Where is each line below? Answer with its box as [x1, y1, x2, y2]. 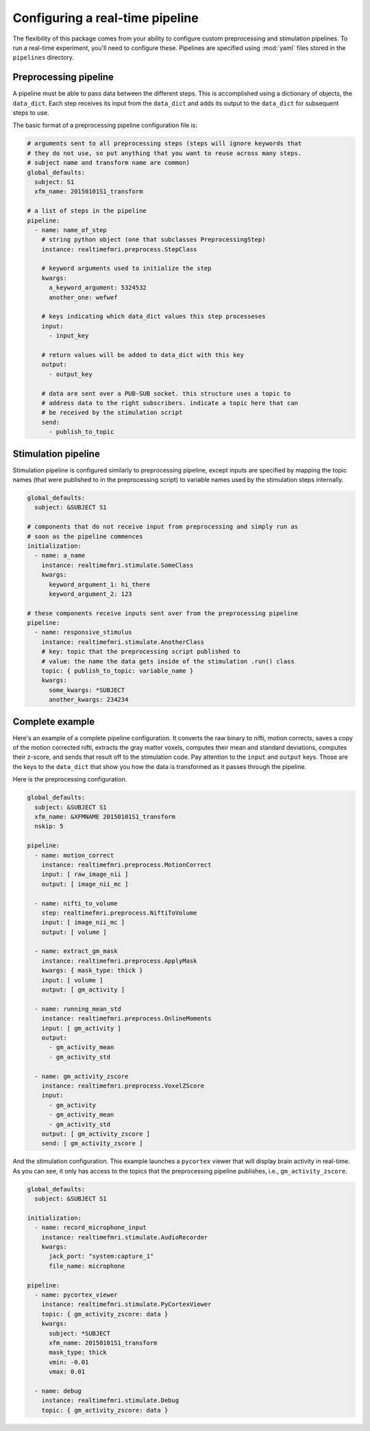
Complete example [12, 715, 95, 727]
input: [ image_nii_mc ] [41, 919, 125, 926]
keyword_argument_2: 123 [49, 590, 133, 597]
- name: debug [34, 1387, 82, 1395]
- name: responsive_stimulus [34, 628, 133, 637]
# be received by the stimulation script [41, 409, 183, 417]
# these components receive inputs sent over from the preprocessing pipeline [27, 609, 298, 617]
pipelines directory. [12, 54, 75, 62]
